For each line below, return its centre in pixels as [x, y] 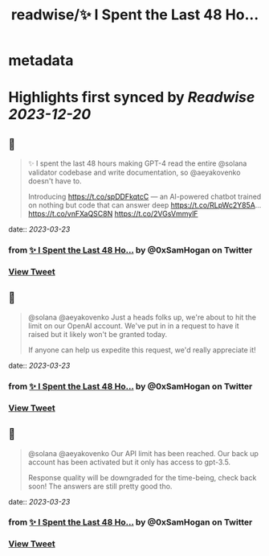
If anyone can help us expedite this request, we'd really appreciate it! [142, 350]
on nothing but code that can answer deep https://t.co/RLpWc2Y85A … [145, 205]
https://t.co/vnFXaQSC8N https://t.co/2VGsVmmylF [113, 214]
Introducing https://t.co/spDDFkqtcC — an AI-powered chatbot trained [145, 197]
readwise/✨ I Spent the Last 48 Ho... [135, 15]
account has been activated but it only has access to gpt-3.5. [129, 462]
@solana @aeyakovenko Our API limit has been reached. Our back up [143, 453]
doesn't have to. [55, 181]
